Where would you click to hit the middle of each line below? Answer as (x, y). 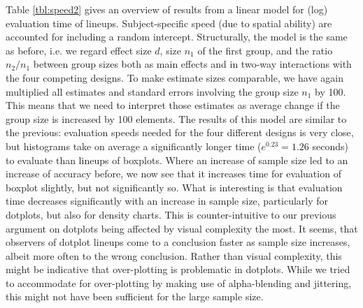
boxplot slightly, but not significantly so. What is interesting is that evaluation (174, 187)
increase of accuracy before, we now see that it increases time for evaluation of (173, 174)
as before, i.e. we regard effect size (79, 50)
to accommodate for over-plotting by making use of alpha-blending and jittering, (179, 283)
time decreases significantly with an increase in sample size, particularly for (167, 201)
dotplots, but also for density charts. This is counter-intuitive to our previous (171, 214)
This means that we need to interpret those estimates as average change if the (173, 105)
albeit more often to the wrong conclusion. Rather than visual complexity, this (174, 255)
